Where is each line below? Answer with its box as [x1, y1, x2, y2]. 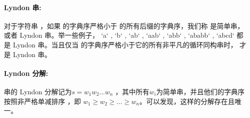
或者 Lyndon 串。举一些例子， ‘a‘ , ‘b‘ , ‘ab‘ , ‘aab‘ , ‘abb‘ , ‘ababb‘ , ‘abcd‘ [4, 30, 234, 40]
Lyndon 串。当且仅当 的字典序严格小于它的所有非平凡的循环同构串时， [13, 39, 237, 49]
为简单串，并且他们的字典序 [156, 86, 245, 96]
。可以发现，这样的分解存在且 [139, 96, 235, 106]
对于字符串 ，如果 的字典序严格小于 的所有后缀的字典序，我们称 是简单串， [4, 20, 244, 30]
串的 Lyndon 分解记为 [4, 86, 72, 96]
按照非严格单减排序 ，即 [4, 96, 81, 106]
